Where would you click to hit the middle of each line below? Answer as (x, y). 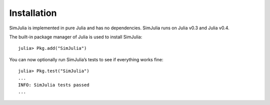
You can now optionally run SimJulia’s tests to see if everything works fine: (86, 59)
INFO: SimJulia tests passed (54, 85)
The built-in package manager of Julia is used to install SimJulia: (76, 37)
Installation (33, 13)
